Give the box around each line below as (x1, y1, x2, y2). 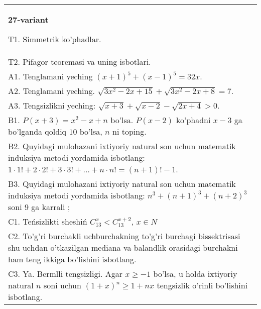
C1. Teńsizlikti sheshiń (8, 216, 87, 227)
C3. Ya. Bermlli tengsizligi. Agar (8, 268, 122, 279)
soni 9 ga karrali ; (8, 201, 70, 213)
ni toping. (112, 126, 147, 137)
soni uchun (44, 279, 81, 291)
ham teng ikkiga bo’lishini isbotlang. (8, 253, 137, 265)
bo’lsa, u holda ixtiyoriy (153, 268, 237, 279)
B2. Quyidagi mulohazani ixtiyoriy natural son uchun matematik (8, 140, 236, 152)
